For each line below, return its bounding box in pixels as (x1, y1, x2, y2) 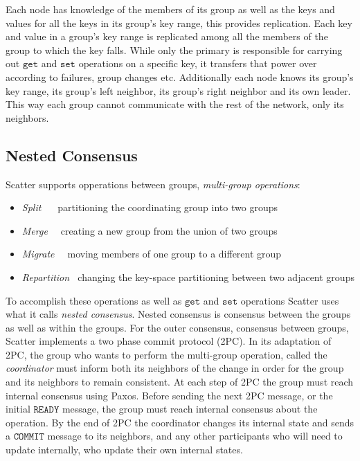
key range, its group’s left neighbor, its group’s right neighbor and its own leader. (6, 83, 351, 98)
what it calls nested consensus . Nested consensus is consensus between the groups (6, 307, 351, 321)
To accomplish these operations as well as (6, 293, 182, 307)
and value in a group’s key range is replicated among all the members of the (6, 29, 328, 44)
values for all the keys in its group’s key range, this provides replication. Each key (6, 15, 352, 30)
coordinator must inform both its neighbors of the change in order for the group (6, 361, 344, 375)
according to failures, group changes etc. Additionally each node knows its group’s (6, 69, 354, 84)
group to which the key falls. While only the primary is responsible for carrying (6, 42, 343, 57)
